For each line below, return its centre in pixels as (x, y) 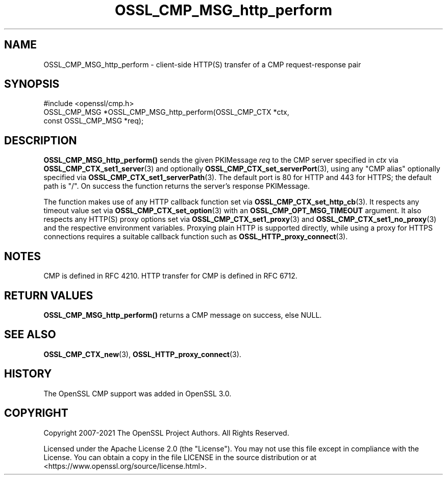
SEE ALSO (30, 335)
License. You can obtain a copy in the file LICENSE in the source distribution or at (180, 457)
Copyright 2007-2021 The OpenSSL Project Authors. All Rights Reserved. (166, 433)
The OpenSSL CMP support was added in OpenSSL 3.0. (138, 393)
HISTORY (28, 374)
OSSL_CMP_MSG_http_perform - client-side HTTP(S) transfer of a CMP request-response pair (202, 64)
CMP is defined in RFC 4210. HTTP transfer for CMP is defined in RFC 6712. (170, 276)
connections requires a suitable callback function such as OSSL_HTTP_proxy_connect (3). (196, 237)
